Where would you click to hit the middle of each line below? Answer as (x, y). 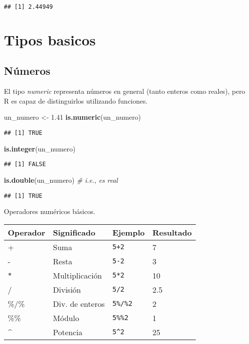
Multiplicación (77, 275)
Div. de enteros (79, 303)
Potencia (68, 332)
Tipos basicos (50, 39)
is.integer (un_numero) (40, 148)
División (67, 289)
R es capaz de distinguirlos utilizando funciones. (76, 100)
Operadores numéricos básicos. (50, 211)
